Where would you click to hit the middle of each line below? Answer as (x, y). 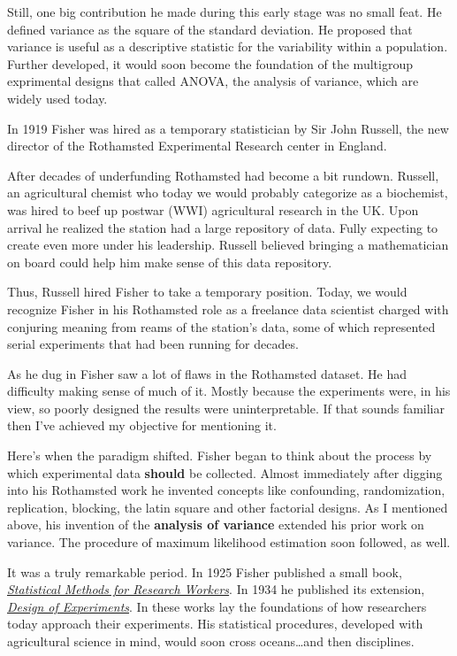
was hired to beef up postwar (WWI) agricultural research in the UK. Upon (213, 209)
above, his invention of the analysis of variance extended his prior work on (216, 525)
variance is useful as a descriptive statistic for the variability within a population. (228, 46)
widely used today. (57, 98)
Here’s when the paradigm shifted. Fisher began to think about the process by (220, 455)
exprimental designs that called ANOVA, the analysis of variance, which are (213, 81)
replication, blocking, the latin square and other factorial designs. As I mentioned (228, 507)
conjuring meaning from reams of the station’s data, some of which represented (221, 326)
